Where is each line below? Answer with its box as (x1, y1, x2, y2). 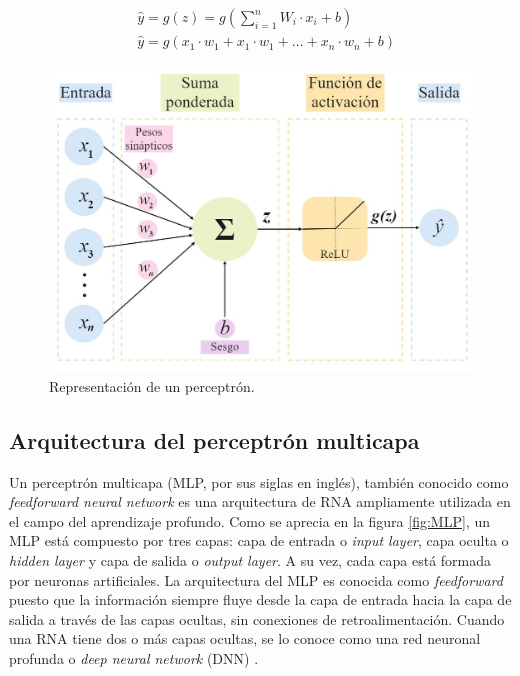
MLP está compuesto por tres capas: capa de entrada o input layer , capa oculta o (9, 530, 509, 551)
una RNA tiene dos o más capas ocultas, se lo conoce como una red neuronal (9, 628, 481, 649)
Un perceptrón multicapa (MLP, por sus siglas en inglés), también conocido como (9, 471, 509, 492)
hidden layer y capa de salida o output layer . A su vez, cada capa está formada (9, 549, 492, 570)
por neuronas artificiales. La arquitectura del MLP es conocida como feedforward (9, 569, 503, 590)
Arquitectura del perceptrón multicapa (9, 424, 420, 455)
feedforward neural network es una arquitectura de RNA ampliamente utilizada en (9, 491, 511, 512)
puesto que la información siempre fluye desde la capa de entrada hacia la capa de (9, 589, 512, 610)
